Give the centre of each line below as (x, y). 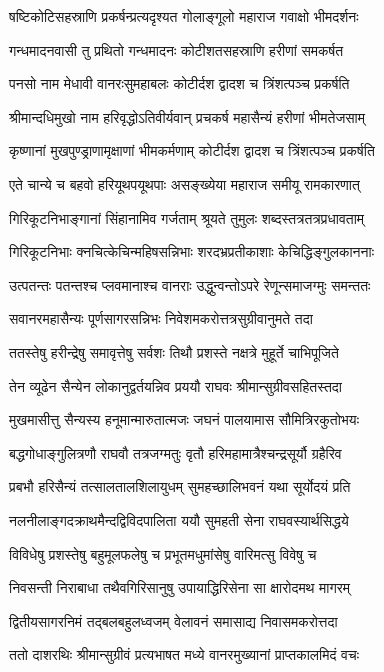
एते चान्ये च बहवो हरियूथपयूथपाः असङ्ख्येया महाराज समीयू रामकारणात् (184, 183)
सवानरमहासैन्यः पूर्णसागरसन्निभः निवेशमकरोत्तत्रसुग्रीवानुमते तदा (161, 318)
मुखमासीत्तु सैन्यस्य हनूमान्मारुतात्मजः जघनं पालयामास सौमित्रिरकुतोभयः (184, 419)
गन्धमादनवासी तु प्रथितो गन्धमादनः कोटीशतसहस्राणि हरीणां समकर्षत (176, 49)
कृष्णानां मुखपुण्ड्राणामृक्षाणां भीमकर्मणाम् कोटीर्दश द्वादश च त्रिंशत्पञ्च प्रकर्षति (192, 150)
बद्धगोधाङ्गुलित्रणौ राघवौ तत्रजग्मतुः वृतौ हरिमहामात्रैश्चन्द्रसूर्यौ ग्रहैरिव (175, 452)
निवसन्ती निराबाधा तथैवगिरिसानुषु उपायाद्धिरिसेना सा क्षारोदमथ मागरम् (180, 587)
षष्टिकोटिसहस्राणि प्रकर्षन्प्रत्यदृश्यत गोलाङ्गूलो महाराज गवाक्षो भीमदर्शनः (184, 16)
